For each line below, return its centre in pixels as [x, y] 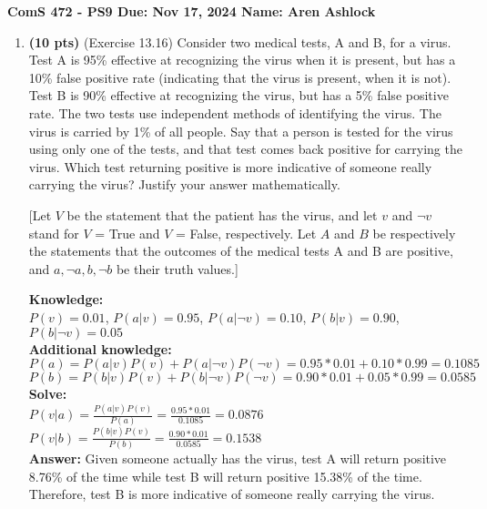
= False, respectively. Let [246, 233]
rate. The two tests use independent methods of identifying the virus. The [235, 112]
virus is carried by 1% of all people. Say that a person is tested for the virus [241, 131]
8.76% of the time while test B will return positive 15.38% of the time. [225, 476]
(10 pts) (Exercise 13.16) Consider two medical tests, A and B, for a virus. [240, 41]
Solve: [48, 394]
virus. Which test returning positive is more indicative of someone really [230, 166]
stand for [54, 233]
